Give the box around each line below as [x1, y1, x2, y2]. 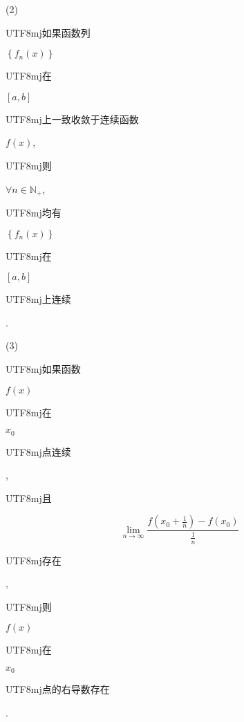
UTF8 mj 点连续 [6, 444, 71, 459]
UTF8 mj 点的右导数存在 [6, 682, 110, 696]
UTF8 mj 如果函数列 [6, 25, 91, 39]
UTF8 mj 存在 [6, 553, 62, 567]
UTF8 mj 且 [6, 490, 52, 505]
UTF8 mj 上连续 [6, 292, 71, 306]
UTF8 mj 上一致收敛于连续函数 [6, 111, 139, 126]
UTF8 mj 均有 [6, 205, 62, 220]
